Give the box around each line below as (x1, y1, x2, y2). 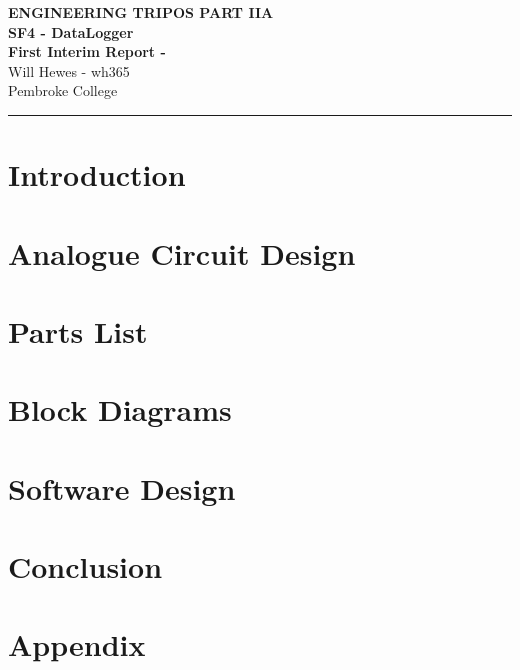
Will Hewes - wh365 (8, 60, 130, 81)
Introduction (8, 154, 186, 195)
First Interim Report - (8, 41, 166, 62)
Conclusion (8, 546, 163, 587)
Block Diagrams (8, 389, 232, 430)
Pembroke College (8, 80, 118, 101)
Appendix (8, 624, 146, 665)
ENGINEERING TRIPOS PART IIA (8, 2, 274, 22)
